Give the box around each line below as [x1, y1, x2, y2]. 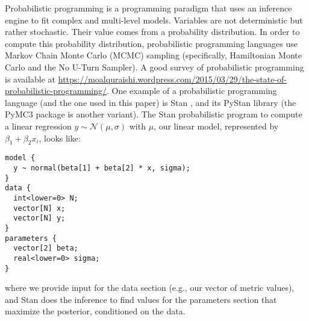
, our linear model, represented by [154, 119, 279, 132]
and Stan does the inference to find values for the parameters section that [5, 293, 277, 305]
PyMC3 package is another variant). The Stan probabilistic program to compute [5, 108, 302, 120]
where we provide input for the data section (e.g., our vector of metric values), [5, 281, 295, 294]
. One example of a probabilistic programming [107, 84, 277, 97]
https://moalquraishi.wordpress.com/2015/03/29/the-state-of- [58, 72, 287, 85]
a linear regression [5, 119, 72, 132]
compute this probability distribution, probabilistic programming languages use [5, 37, 298, 49]
